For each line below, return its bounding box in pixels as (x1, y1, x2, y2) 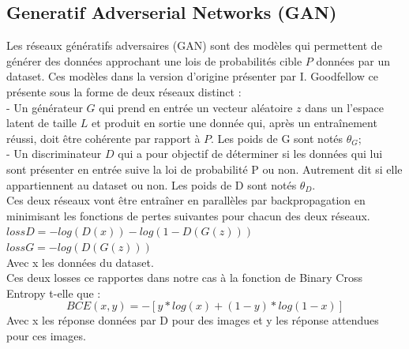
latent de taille (6, 114, 77, 131)
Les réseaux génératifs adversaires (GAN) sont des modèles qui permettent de (6, 37, 382, 54)
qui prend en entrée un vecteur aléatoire (99, 99, 293, 115)
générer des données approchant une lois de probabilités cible (6, 52, 302, 69)
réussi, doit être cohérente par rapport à (6, 129, 201, 146)
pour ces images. (6, 327, 86, 343)
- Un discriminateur (6, 145, 102, 162)
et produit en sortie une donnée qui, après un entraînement (91, 114, 377, 131)
